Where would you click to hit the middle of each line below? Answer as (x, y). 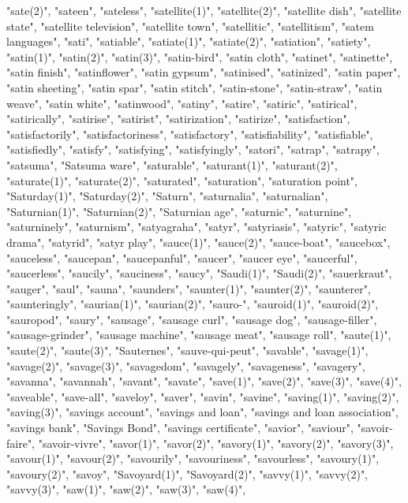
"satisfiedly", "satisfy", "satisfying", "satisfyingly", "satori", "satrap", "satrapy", (193, 149)
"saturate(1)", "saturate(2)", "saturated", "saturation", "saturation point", (182, 180)
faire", (21, 443)
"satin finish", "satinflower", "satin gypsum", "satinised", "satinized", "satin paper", (204, 72)
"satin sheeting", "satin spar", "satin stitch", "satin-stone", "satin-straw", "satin (195, 87)
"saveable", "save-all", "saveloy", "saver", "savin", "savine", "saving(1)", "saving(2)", (203, 396)
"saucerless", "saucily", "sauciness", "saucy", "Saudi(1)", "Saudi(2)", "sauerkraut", (199, 273)
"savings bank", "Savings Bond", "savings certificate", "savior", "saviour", (180, 428)
